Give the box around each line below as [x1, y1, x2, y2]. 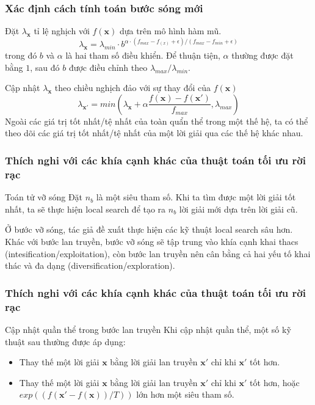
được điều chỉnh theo [68, 60, 148, 73]
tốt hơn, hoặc [250, 376, 300, 389]
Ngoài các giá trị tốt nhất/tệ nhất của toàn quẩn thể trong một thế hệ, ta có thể [5, 114, 308, 127]
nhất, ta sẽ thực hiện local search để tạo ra [5, 202, 166, 215]
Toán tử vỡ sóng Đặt [5, 191, 83, 203]
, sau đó [30, 60, 60, 73]
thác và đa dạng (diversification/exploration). [5, 259, 175, 272]
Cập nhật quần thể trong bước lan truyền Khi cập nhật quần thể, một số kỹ [5, 323, 291, 335]
